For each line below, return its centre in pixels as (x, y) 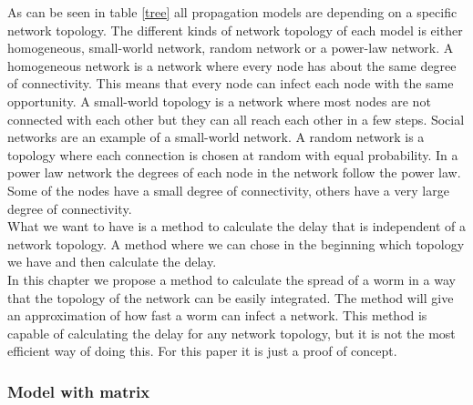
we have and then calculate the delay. (112, 262)
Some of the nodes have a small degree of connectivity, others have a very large (228, 190)
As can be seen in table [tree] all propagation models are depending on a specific (232, 12)
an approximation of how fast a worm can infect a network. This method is (217, 315)
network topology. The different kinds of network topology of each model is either (235, 30)
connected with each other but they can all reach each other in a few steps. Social (236, 119)
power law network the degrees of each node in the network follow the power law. (234, 172)
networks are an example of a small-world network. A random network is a (216, 137)
